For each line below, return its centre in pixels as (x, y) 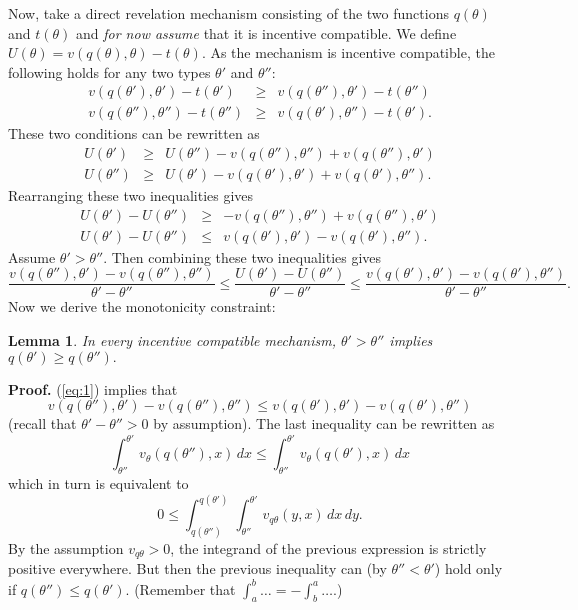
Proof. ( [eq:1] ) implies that (93, 388)
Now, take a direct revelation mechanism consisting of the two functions (228, 13)
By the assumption (66, 547)
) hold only (468, 568)
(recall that (42, 423)
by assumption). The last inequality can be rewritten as (324, 423)
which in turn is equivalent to (98, 483)
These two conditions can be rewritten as (134, 133)
